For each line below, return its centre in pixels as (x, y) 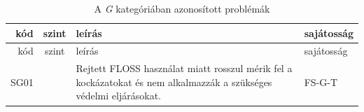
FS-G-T (321, 82)
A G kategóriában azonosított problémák (182, 8)
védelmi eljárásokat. (118, 96)
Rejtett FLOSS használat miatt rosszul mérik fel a (184, 68)
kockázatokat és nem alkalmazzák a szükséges (174, 82)
